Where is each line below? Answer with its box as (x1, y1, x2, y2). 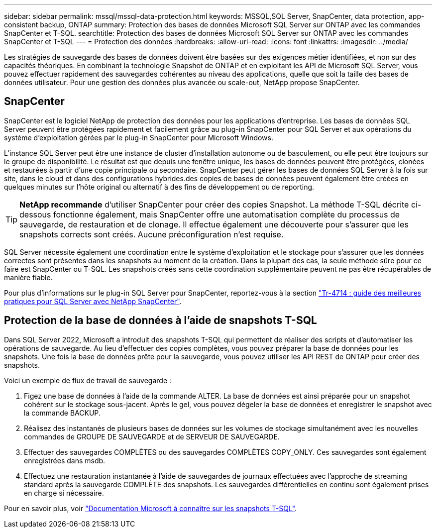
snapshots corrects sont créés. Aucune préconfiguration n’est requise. (19, 229, 284, 239)
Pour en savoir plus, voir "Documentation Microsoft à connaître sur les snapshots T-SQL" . (4, 504, 297, 513)
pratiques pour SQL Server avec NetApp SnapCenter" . (4, 297, 182, 306)
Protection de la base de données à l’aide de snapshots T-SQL (4, 314, 317, 327)
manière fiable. (4, 273, 53, 282)
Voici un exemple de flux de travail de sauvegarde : (4, 376, 172, 385)
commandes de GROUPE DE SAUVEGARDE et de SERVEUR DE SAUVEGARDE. (24, 432, 280, 441)
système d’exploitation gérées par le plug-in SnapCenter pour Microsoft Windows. (4, 133, 273, 142)
